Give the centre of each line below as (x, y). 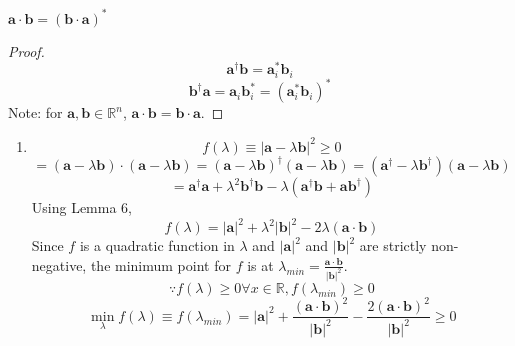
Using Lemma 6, (81, 207)
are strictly (393, 245)
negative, (59, 264)
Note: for (35, 112)
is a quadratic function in (157, 245)
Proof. (26, 50)
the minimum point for (160, 264)
